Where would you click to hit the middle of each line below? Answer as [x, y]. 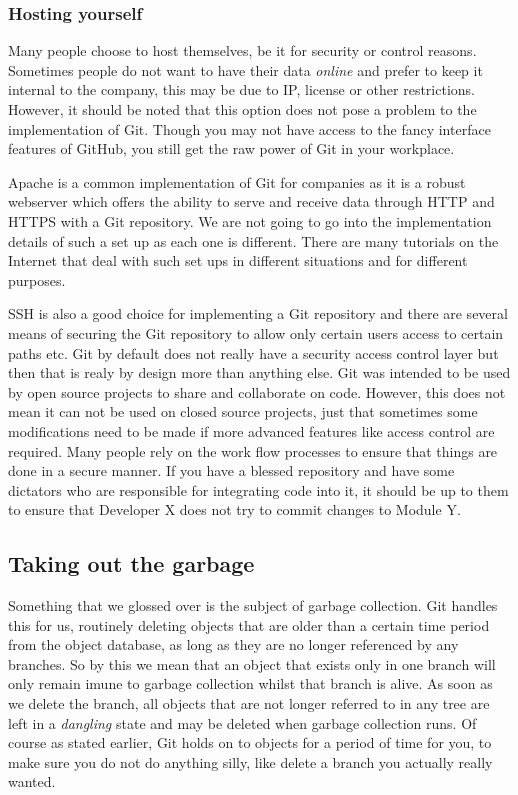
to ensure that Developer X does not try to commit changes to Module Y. [234, 509]
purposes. [37, 279]
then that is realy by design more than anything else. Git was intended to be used [259, 372]
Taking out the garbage [131, 563]
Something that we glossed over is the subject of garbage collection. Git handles [253, 605]
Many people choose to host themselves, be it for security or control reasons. [242, 50]
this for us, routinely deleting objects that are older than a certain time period [249, 624]
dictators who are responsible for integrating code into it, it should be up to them [258, 489]
